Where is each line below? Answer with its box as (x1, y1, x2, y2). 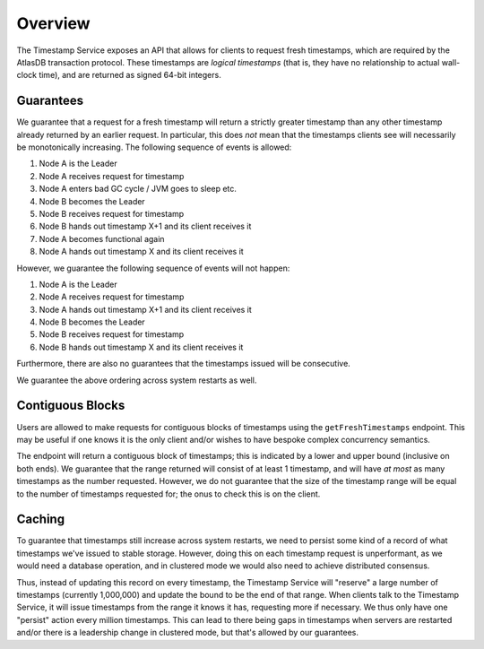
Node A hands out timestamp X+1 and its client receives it (39, 304, 253, 315)
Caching (16, 512, 65, 527)
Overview (16, 13, 91, 33)
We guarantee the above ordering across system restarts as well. (16, 375, 257, 385)
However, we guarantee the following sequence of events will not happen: (16, 263, 290, 273)
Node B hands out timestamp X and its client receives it (39, 342, 244, 352)
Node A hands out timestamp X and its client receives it (39, 247, 244, 257)
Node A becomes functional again (39, 233, 165, 244)
